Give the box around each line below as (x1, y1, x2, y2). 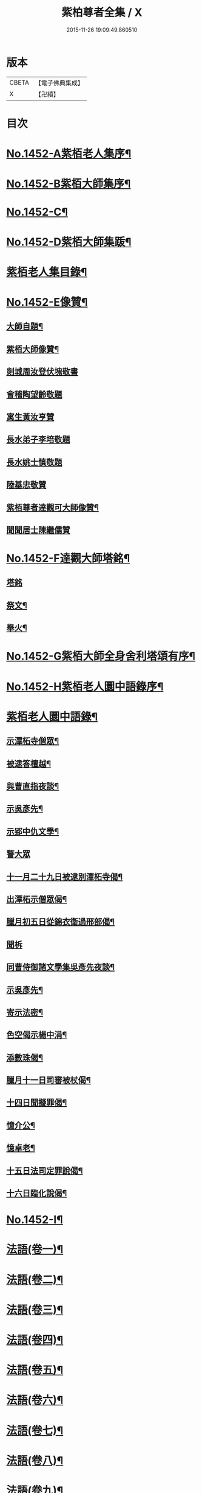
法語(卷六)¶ (6, 1393, 64, 1407)
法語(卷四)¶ (6, 1333, 64, 1347)
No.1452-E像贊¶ (6, 295, 88, 309)
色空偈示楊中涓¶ (6, 1030, 67, 1040)
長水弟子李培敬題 (6, 434, 70, 445)
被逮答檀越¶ (6, 758, 52, 769)
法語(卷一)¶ (6, 1243, 64, 1257)
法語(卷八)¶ (6, 1453, 64, 1467)
